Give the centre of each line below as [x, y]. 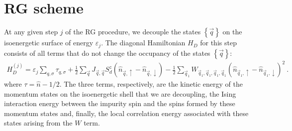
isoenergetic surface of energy [49, 43]
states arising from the [38, 123]
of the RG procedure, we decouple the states [133, 32]
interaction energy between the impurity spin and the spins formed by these [120, 103]
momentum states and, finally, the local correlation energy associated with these [126, 113]
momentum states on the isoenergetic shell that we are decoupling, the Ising [120, 93]
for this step [218, 43]
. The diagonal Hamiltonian [143, 43]
